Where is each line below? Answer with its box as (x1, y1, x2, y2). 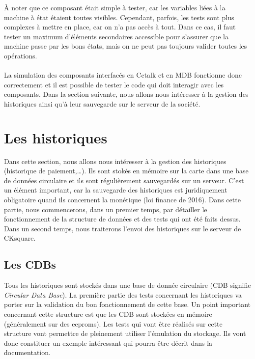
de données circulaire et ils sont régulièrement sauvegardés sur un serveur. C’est (4, 175, 244, 185)
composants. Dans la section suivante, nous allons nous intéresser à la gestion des (4, 89, 249, 99)
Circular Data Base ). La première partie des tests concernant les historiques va (4, 289, 242, 300)
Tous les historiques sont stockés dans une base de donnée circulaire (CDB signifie (4, 280, 251, 290)
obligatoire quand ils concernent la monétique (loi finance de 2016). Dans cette (4, 194, 241, 205)
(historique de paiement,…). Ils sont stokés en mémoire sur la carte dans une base (4, 166, 249, 176)
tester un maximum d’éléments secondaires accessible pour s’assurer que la (4, 31, 228, 41)
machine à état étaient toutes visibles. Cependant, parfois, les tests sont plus (4, 12, 234, 22)
